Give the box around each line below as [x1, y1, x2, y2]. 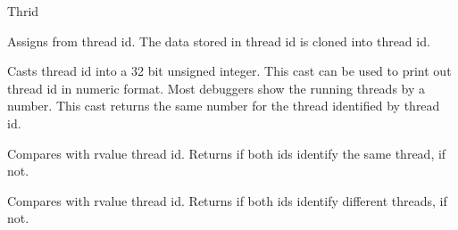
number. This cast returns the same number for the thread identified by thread [7, 96, 440, 115]
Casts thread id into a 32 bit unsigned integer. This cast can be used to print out [7, 62, 452, 80]
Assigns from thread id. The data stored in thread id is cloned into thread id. [7, 31, 430, 50]
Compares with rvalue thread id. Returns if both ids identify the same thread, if [7, 144, 446, 162]
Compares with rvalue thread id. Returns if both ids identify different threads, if [7, 191, 447, 209]
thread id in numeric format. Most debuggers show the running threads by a [7, 78, 426, 97]
